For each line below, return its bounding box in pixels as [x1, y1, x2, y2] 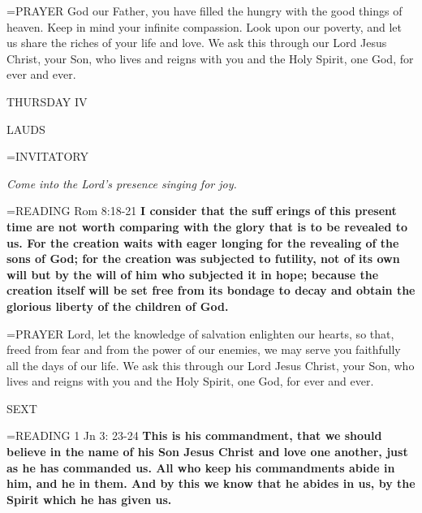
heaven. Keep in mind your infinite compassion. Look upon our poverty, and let [6, 18, 403, 35]
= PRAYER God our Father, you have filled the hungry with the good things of [6, 2, 403, 19]
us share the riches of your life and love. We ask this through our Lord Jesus [6, 34, 387, 51]
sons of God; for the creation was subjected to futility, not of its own [6, 250, 400, 267]
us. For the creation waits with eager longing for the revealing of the [6, 234, 399, 251]
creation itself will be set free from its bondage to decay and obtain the [6, 282, 416, 299]
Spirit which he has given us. [6, 490, 172, 507]
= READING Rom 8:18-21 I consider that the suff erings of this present [6, 202, 397, 219]
